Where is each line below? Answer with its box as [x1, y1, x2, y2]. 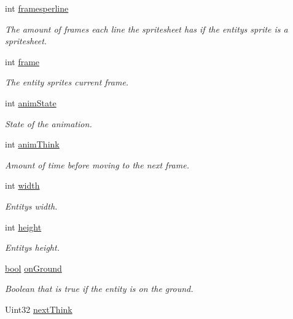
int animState [5, 96, 57, 109]
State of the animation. [5, 117, 92, 130]
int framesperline [5, 2, 69, 14]
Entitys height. [5, 241, 60, 254]
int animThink [5, 138, 60, 151]
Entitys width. [5, 199, 58, 212]
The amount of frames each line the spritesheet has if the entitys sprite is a [5, 22, 288, 35]
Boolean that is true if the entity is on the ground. [5, 282, 193, 295]
